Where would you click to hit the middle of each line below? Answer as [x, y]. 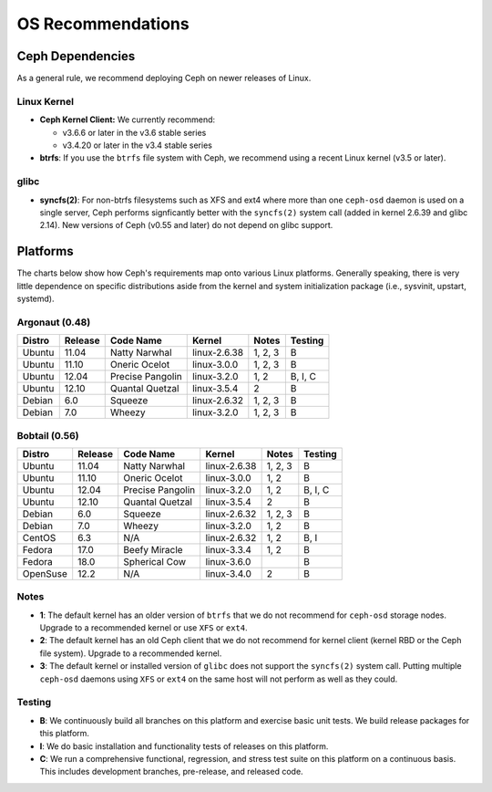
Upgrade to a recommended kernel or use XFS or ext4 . [143, 628]
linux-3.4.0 [229, 573]
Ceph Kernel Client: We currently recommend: [128, 120]
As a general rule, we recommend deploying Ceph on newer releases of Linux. [164, 78]
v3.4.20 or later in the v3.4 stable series [138, 145]
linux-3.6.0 [228, 561]
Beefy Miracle [153, 549]
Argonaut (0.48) [54, 322]
